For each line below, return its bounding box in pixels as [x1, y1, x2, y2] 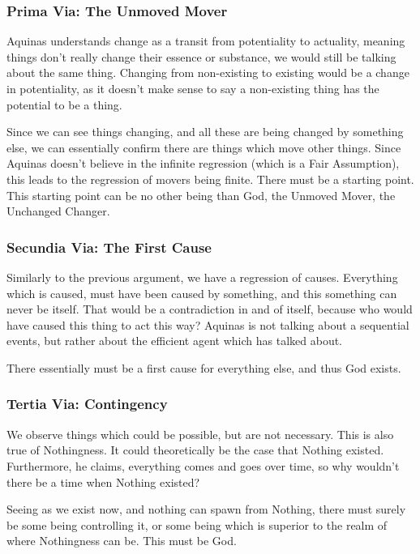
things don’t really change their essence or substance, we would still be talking [6, 48, 396, 65]
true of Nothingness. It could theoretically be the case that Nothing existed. [6, 441, 384, 458]
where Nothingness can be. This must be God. [6, 532, 237, 549]
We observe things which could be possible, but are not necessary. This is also [6, 425, 394, 442]
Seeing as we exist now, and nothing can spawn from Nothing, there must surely [6, 501, 406, 518]
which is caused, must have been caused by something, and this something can [6, 284, 397, 301]
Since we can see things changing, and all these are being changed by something [6, 123, 404, 140]
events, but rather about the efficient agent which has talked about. [6, 332, 343, 349]
